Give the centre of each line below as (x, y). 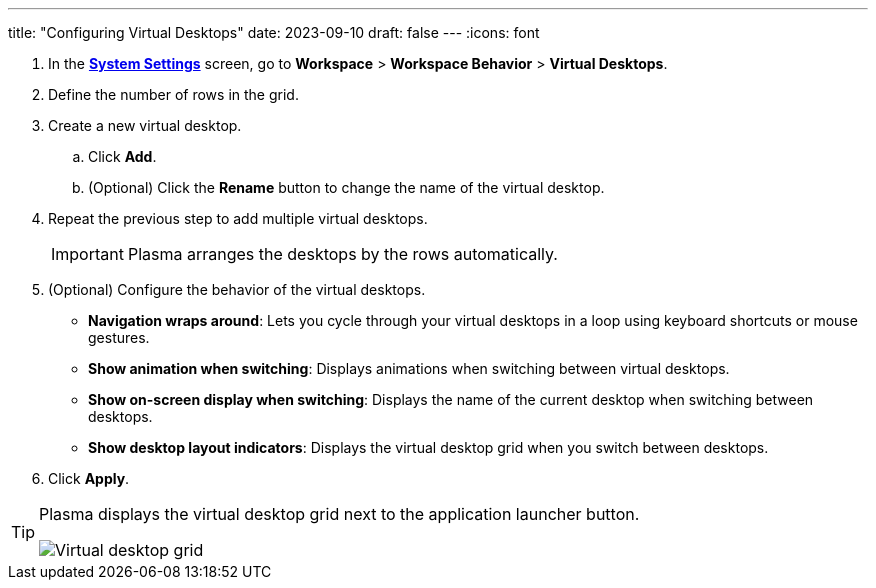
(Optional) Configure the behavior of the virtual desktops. (237, 289)
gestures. (119, 337)
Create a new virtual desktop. (145, 125)
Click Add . (122, 156)
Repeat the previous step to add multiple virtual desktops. (238, 218)
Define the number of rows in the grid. (173, 94)
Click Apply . (89, 478)
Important (87, 254)
